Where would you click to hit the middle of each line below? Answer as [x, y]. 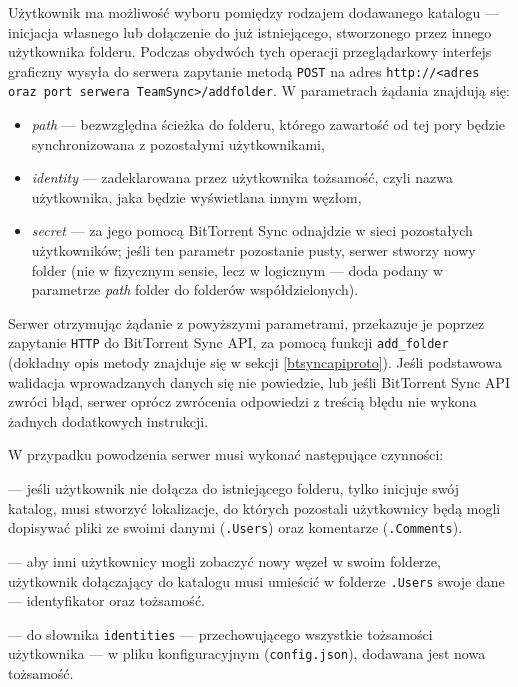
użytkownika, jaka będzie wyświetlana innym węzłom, [196, 196]
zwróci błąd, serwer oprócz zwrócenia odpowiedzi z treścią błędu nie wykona [242, 401]
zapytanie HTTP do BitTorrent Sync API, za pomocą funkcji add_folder [228, 342]
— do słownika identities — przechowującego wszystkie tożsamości [220, 633]
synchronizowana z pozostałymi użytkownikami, [178, 143]
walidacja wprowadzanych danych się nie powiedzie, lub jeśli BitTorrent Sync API [259, 381]
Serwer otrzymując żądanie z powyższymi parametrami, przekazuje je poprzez [246, 322]
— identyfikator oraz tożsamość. [106, 600]
